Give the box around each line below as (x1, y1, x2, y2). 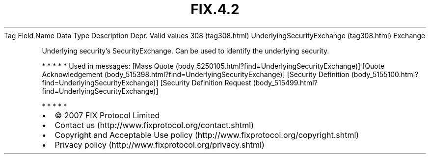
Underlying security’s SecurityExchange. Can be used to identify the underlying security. (42, 46, 329, 55)
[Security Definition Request (160, 78, 251, 87)
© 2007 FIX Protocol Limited (54, 110, 160, 120)
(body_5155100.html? (351, 70, 419, 79)
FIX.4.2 (190, 1, 240, 18)
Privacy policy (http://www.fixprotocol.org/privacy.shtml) (54, 139, 265, 150)
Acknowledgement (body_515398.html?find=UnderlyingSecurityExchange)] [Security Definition (42, 70, 349, 79)
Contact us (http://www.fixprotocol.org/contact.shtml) (54, 120, 254, 130)
